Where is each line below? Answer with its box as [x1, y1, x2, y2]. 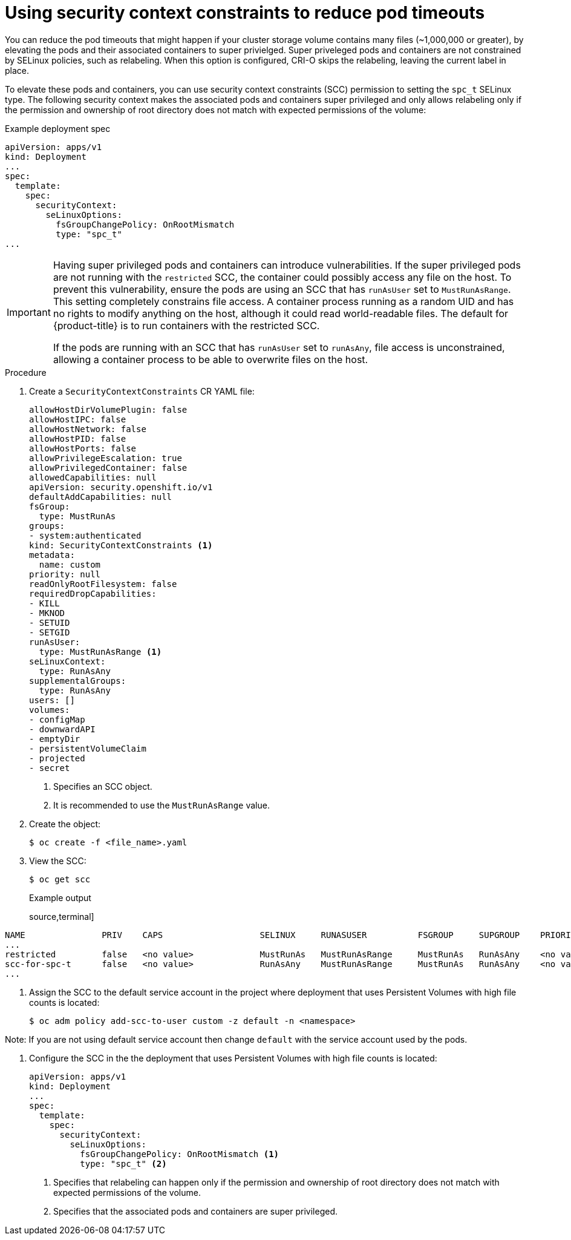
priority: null [29, 569, 101, 579]
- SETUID [29, 617, 70, 628]
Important [7, 306, 51, 318]
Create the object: [29, 818, 101, 829]
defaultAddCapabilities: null [29, 491, 172, 502]
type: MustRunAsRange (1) [39, 646, 162, 657]
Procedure [5, 367, 47, 378]
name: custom [39, 559, 101, 569]
